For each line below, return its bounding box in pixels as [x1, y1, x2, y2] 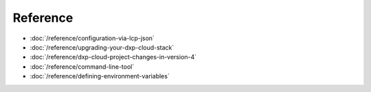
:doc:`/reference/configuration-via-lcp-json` [30, 34, 155, 42]
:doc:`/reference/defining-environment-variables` [30, 72, 170, 80]
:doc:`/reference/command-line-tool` [30, 62, 135, 71]
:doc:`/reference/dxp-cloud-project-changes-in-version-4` [30, 53, 197, 61]
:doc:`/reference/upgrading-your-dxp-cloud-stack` [30, 43, 175, 51]
